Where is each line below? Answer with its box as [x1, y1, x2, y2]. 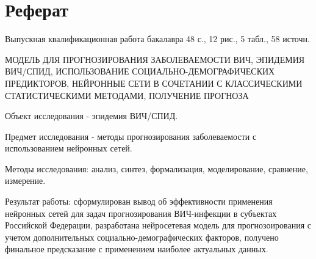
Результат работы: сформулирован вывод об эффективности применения [5, 195, 273, 208]
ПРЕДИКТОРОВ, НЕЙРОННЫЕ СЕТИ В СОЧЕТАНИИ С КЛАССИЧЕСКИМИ [5, 76, 303, 89]
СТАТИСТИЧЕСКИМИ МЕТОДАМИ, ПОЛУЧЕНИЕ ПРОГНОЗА [5, 89, 249, 101]
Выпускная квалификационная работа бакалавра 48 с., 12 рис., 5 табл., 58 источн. [5, 32, 310, 45]
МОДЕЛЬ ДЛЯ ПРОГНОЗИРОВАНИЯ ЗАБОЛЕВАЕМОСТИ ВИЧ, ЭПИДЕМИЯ [5, 53, 305, 65]
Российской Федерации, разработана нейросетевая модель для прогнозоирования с [5, 219, 311, 232]
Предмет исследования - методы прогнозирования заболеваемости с [5, 129, 257, 142]
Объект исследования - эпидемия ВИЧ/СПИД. [5, 109, 178, 122]
